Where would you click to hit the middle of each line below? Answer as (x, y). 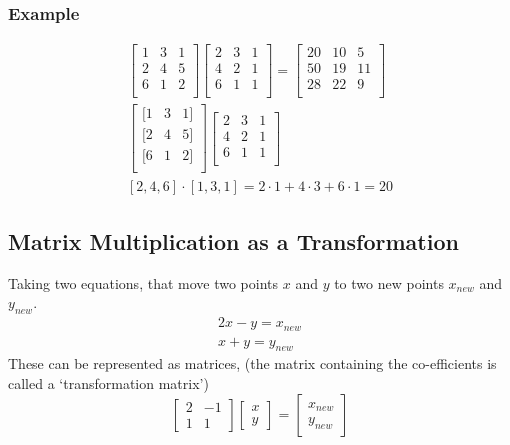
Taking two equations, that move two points (143, 282)
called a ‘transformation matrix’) (108, 383)
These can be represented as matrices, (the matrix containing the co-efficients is (252, 363)
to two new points (389, 282)
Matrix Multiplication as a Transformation (233, 240)
